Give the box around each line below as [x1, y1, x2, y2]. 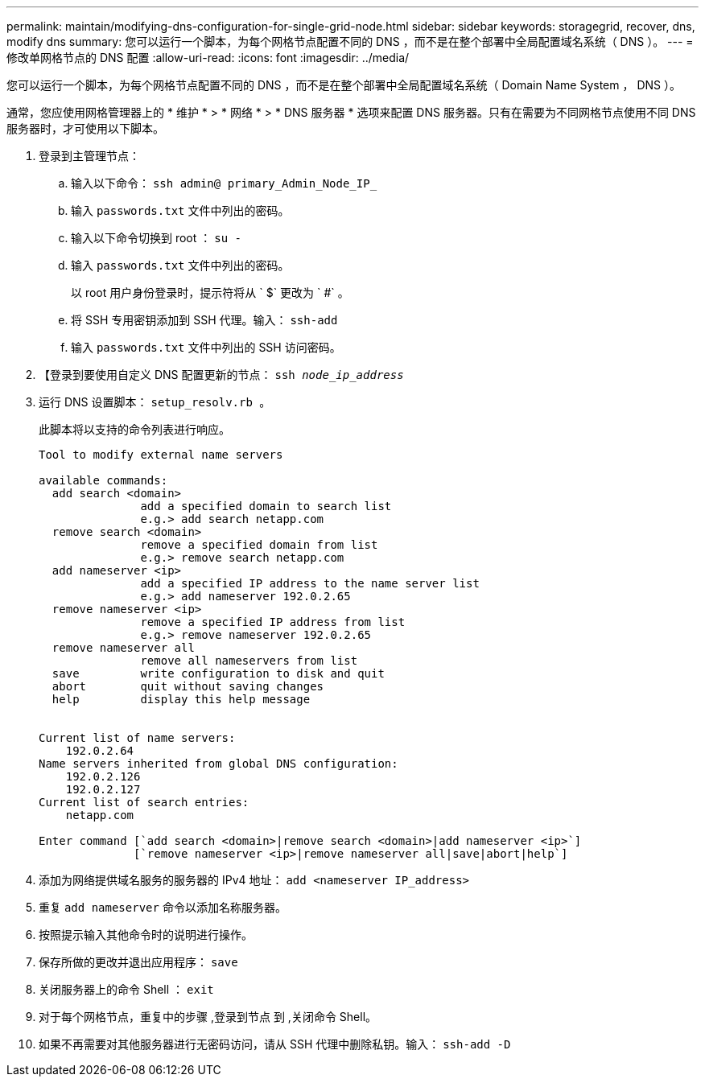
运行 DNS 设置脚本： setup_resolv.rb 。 [39, 395, 271, 409]
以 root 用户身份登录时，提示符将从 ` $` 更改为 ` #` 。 [71, 286, 349, 299]
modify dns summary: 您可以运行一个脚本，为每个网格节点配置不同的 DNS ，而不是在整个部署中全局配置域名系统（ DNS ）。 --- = [6, 35, 694, 48]
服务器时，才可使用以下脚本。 [6, 121, 164, 135]
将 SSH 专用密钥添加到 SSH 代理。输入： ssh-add [71, 313, 338, 327]
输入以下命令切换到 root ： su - [71, 231, 241, 245]
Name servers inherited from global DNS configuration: [39, 757, 398, 770]
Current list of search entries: [39, 796, 249, 809]
